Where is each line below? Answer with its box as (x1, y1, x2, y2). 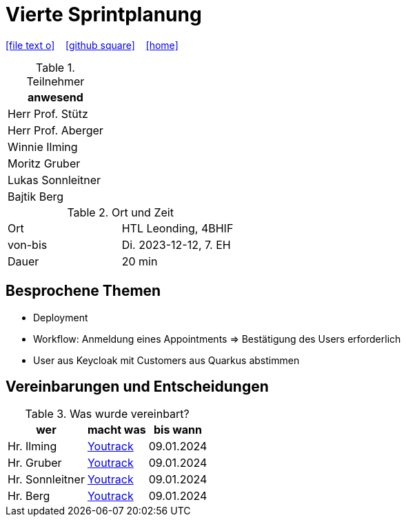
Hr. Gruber (8, 456, 62, 470)
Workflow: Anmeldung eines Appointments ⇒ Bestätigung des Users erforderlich (33, 332, 401, 345)
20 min (121, 254, 158, 268)
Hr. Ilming (8, 439, 57, 454)
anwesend (28, 90, 83, 104)
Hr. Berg (8, 489, 50, 503)
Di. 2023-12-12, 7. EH (121, 237, 231, 252)
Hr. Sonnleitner (8, 472, 85, 487)
